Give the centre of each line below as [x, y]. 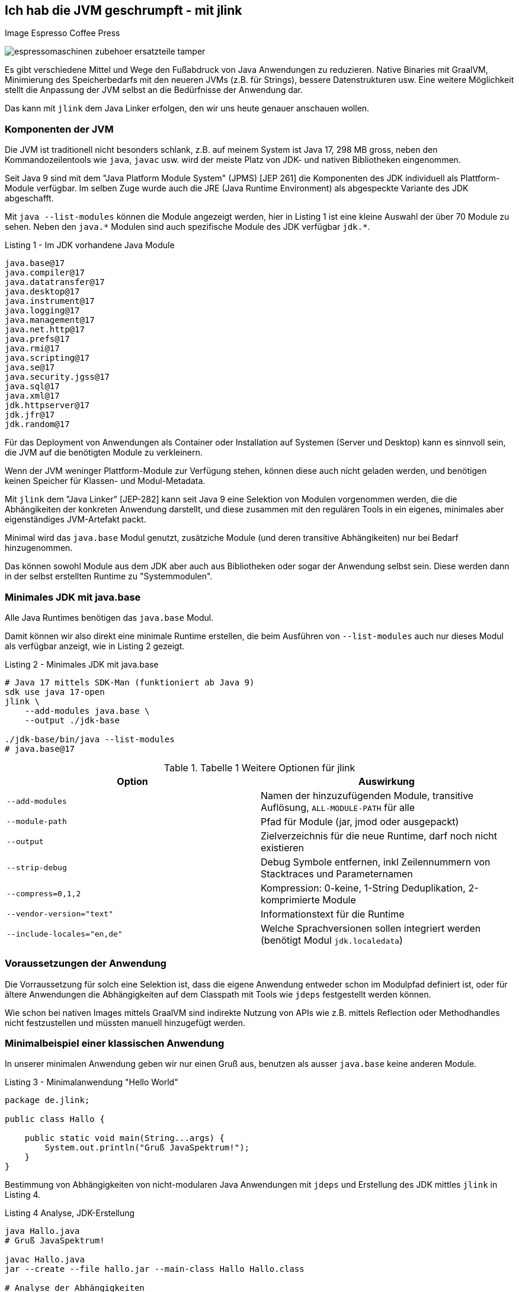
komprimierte [290, 900]
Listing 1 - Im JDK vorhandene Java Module [90, 245]
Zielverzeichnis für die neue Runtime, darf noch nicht [379, 836]
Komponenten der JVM [59, 129]
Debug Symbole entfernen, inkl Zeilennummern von [376, 862]
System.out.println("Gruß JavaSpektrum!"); [147, 1148]
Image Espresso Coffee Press [63, 33]
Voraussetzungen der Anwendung [86, 964]
